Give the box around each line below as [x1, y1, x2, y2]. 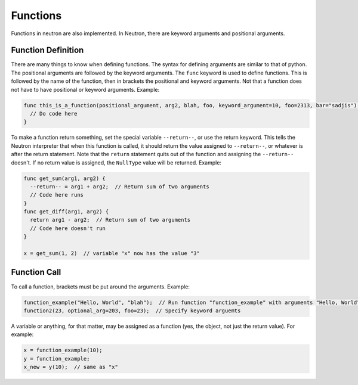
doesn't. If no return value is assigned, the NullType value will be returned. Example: [11, 159, 222, 166]
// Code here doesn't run [30, 225, 106, 232]
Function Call [11, 267, 61, 277]
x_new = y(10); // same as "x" [23, 364, 119, 371]
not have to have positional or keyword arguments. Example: [11, 86, 160, 93]
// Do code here [30, 110, 78, 117]
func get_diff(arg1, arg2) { [23, 209, 109, 215]
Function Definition [11, 45, 84, 55]
